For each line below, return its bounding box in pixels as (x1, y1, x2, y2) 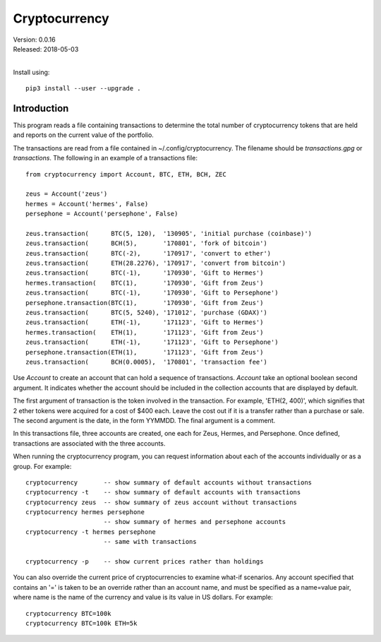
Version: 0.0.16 (13, 35, 56, 44)
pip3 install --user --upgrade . (25, 85, 141, 93)
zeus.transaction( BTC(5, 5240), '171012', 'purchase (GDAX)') (25, 309, 267, 317)
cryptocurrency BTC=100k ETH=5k (25, 619, 138, 627)
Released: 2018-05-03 (13, 44, 79, 53)
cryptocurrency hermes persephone (25, 509, 145, 516)
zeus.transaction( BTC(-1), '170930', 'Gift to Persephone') (25, 289, 279, 297)
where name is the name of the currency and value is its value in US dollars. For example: (13, 593, 273, 602)
